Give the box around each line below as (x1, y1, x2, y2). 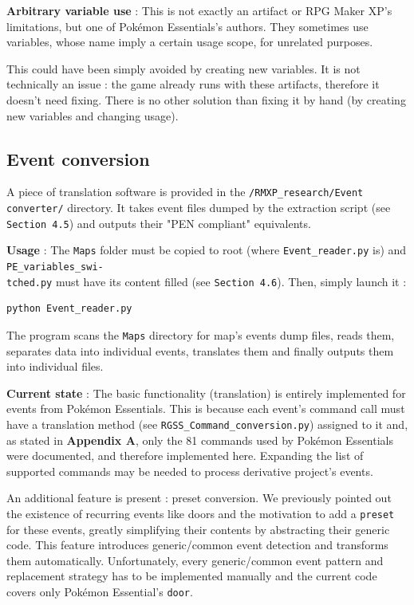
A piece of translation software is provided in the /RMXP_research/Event (6, 183, 364, 200)
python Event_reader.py (6, 303, 132, 315)
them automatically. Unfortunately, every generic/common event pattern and (6, 552, 384, 568)
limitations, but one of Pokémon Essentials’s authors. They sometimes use (6, 18, 369, 34)
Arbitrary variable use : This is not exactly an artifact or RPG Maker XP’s (6, 2, 392, 18)
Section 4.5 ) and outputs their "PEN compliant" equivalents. (6, 214, 311, 231)
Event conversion (6, 146, 150, 171)
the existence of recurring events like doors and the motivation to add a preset (6, 505, 395, 521)
